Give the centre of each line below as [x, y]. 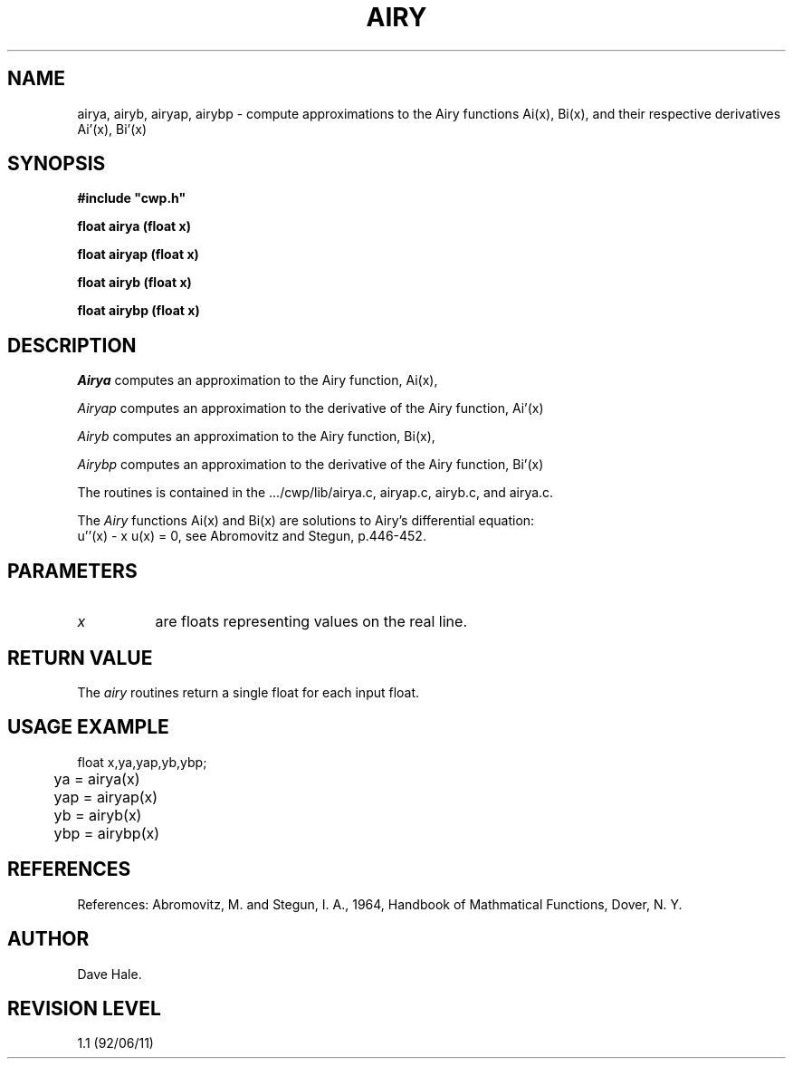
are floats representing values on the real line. [311, 622]
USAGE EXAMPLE [88, 727]
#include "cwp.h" [132, 198]
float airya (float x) [134, 226]
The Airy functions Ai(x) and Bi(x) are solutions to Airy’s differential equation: [306, 521]
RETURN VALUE [80, 658]
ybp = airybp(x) [107, 833]
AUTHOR [48, 939]
